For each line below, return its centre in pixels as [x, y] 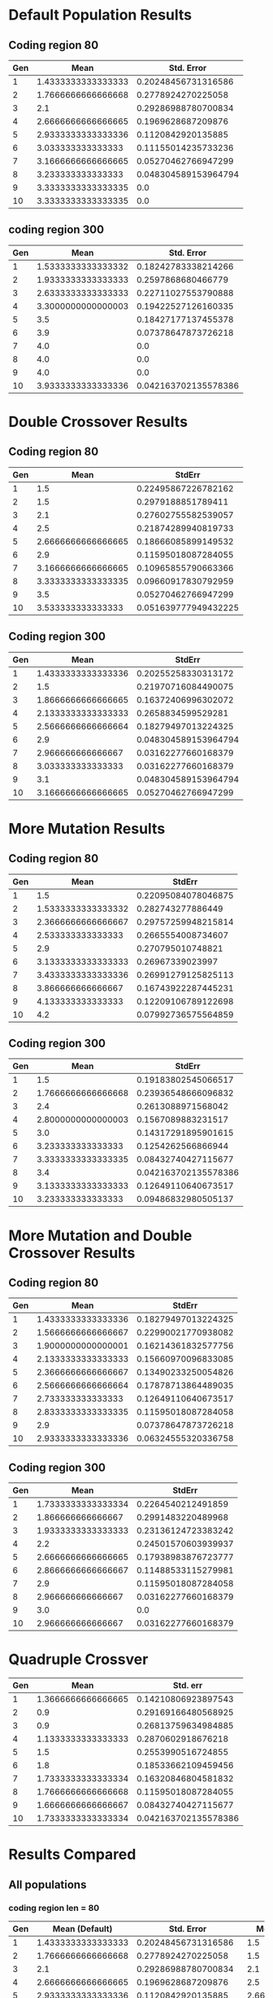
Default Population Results [100, 15]
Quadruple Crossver [78, 1659]
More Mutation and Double [100, 1235]
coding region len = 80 [54, 1908]
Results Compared [72, 1855]
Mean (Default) [82, 1929]
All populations [48, 1884]
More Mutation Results [87, 828]
